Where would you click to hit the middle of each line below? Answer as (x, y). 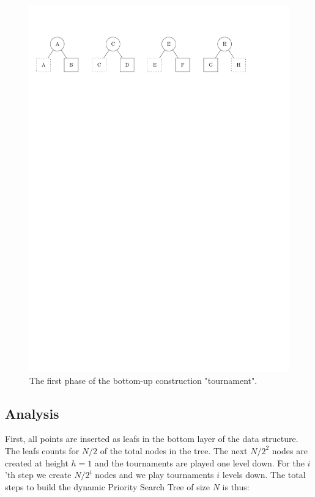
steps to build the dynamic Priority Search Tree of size (108, 486)
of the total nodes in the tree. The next (174, 450)
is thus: (236, 486)
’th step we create (38, 475)
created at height (37, 462)
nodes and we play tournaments (154, 475)
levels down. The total (264, 475)
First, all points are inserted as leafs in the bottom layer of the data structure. (152, 439)
